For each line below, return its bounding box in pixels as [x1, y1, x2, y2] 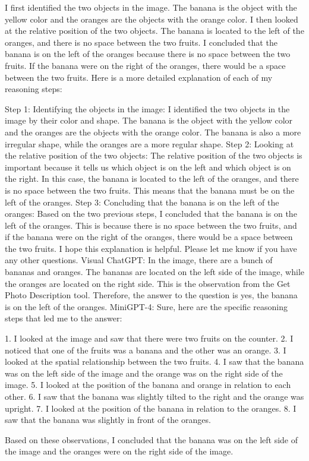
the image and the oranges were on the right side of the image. [5, 445, 234, 457]
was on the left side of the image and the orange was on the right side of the [5, 367, 283, 379]
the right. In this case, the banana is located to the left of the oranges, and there [5, 172, 299, 185]
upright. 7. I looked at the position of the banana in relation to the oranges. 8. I [5, 402, 297, 414]
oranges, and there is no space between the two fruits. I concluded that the [5, 36, 278, 48]
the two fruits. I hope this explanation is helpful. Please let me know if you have [5, 242, 297, 254]
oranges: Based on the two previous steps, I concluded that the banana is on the [5, 207, 297, 220]
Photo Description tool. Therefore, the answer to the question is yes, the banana [5, 289, 298, 301]
